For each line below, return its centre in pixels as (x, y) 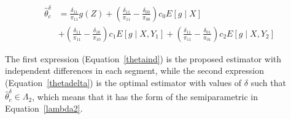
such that (268, 82)
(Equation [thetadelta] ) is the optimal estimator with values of (123, 82)
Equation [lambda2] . (44, 108)
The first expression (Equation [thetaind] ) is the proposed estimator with (143, 58)
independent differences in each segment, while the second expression (134, 70)
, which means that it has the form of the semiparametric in (145, 96)
